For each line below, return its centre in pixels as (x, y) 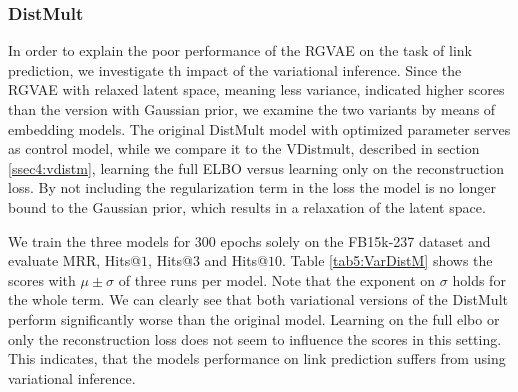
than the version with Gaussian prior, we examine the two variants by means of (252, 109)
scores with (42, 279)
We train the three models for (99, 240)
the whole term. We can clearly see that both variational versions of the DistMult (258, 299)
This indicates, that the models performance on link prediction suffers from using (257, 358)
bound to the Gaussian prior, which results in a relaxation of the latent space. (247, 206)
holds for (479, 279)
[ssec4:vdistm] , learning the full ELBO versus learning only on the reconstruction (256, 167)
